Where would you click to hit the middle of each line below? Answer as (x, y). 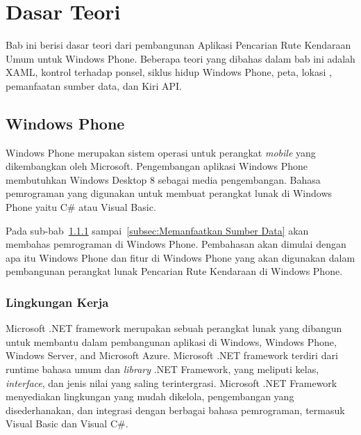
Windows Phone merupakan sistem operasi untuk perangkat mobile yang (161, 152)
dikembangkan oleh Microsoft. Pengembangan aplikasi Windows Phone (157, 166)
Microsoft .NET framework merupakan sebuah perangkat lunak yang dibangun (174, 328)
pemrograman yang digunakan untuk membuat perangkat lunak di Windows (169, 193)
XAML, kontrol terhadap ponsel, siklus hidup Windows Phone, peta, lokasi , (169, 72)
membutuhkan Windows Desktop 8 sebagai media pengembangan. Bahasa (163, 179)
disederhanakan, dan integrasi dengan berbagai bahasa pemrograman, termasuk (175, 410)
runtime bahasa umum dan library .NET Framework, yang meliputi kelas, (162, 369)
